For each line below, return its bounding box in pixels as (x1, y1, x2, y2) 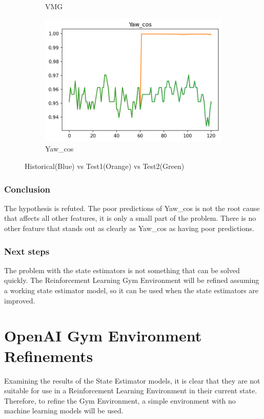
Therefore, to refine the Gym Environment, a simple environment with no (4, 395, 236, 406)
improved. (4, 295, 35, 306)
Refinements (4, 345, 93, 366)
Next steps (4, 244, 50, 257)
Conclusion (4, 182, 50, 195)
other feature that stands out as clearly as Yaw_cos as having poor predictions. (4, 223, 254, 233)
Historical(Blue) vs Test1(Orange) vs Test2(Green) (25, 161, 185, 171)
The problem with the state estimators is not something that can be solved (4, 264, 240, 275)
